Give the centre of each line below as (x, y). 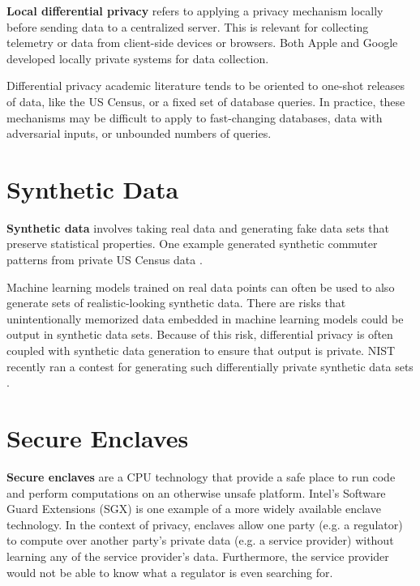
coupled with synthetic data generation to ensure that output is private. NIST (201, 351)
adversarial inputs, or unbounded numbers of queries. (139, 133)
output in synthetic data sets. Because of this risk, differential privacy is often (200, 334)
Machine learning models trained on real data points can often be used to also (201, 287)
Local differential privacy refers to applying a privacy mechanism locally (195, 11)
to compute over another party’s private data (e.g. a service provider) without (200, 540)
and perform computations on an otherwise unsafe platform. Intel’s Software (196, 492)
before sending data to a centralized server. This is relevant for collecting (188, 26)
